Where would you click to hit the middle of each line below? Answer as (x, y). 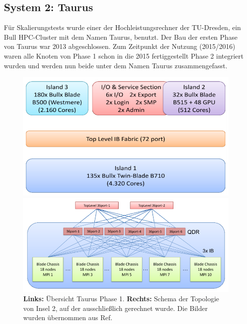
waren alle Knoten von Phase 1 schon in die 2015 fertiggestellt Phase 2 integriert (124, 55)
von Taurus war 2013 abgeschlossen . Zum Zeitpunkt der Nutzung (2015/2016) (120, 46)
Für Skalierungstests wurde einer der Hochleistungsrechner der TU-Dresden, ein (123, 27)
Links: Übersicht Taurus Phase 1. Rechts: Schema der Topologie (121, 299)
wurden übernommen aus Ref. (68, 317)
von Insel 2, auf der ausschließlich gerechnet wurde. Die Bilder (116, 308)
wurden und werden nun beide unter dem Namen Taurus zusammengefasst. (116, 65)
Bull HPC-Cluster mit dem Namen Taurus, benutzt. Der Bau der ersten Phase (121, 37)
